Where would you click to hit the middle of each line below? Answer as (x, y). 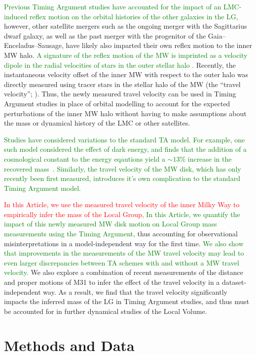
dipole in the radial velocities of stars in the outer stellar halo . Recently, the (120, 65)
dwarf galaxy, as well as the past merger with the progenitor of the (105, 35)
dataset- (234, 282)
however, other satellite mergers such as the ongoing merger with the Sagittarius (126, 26)
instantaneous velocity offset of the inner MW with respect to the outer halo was (126, 74)
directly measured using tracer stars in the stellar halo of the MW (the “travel (122, 84)
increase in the (210, 158)
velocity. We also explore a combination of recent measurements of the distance (124, 272)
